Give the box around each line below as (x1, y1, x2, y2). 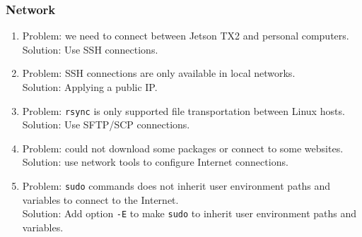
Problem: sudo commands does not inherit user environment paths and (22, 178, 331, 193)
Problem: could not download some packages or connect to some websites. (22, 140, 344, 155)
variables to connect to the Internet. (22, 192, 179, 207)
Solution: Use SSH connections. (22, 42, 158, 56)
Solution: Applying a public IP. (22, 80, 158, 94)
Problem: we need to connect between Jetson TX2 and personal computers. (22, 28, 349, 43)
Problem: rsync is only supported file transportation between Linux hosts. (22, 103, 345, 118)
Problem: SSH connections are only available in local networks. (22, 66, 296, 80)
